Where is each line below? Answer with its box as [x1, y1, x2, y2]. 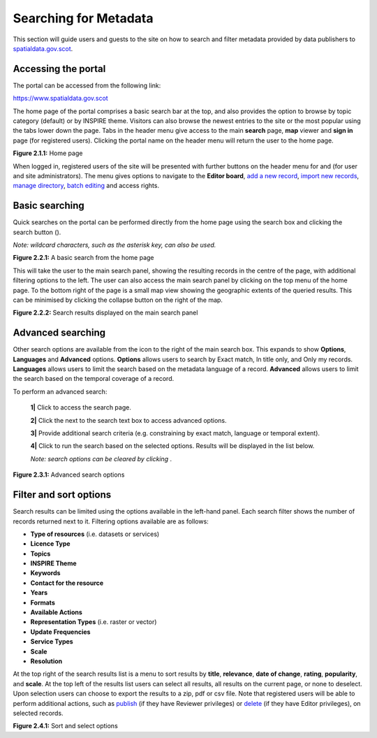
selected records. [13, 709, 64, 717]
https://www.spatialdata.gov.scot [13, 94, 108, 103]
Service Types [30, 637, 73, 646]
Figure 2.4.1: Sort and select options [13, 722, 118, 730]
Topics [30, 549, 51, 558]
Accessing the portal [13, 63, 106, 75]
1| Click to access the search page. [30, 403, 132, 412]
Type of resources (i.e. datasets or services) [30, 530, 160, 538]
